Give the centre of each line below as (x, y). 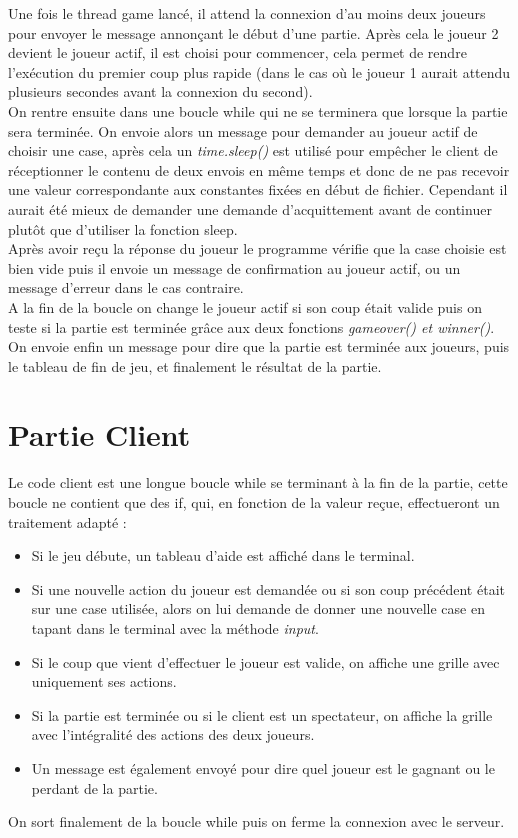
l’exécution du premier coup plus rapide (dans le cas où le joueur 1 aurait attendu (259, 71)
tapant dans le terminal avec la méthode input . (175, 627)
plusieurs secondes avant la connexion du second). (160, 91)
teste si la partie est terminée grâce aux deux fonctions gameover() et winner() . (251, 326)
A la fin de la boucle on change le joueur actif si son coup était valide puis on (245, 306)
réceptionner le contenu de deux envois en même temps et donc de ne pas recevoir (259, 169)
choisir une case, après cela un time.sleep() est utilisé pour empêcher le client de (253, 150)
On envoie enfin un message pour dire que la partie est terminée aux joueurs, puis (259, 346)
